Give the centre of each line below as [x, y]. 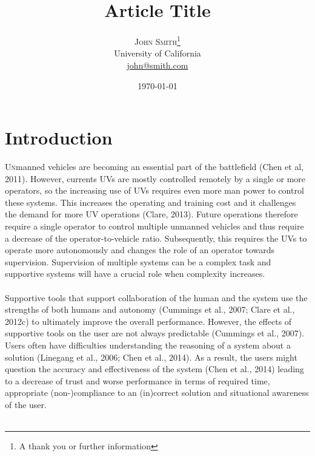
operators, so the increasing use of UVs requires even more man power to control [154, 190]
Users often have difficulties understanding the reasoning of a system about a [148, 345]
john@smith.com [157, 65]
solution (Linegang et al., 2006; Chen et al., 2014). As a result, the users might [151, 357]
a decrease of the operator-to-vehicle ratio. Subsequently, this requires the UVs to [156, 238]
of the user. [26, 404]
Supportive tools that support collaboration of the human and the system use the [156, 297]
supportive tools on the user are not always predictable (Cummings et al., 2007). [155, 333]
